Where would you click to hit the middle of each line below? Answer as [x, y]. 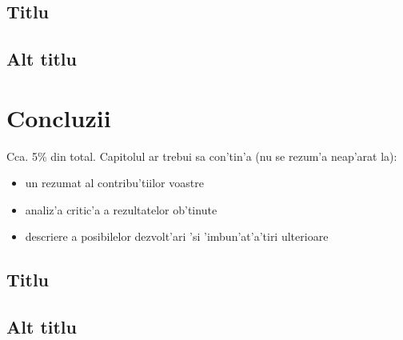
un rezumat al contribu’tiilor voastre [114, 183]
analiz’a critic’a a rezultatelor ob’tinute [121, 209]
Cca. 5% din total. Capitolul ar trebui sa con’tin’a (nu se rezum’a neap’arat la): [202, 156]
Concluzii [59, 117]
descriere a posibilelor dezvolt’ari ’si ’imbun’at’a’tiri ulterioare [177, 236]
